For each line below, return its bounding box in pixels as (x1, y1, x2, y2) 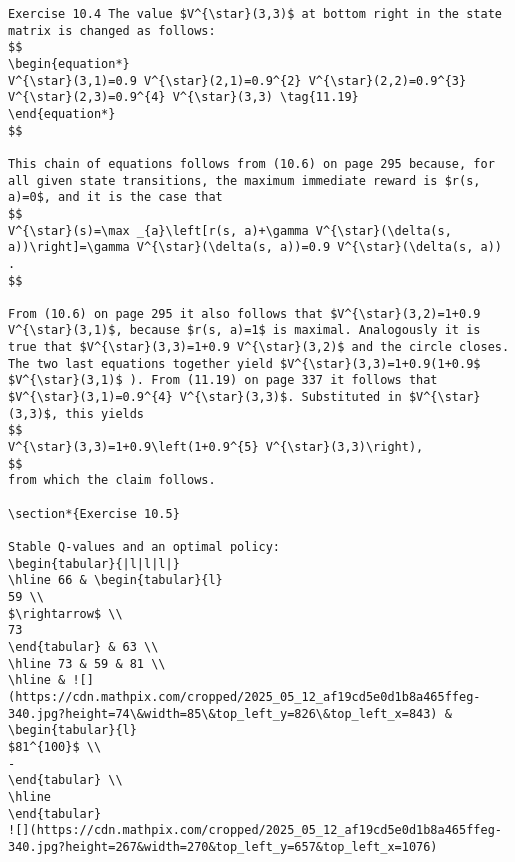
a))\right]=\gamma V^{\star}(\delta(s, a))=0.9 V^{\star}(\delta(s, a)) (8, 240, 502, 255)
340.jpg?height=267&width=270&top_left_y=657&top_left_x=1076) (8, 839, 438, 854)
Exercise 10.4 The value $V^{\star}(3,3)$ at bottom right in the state (8, 7, 502, 21)
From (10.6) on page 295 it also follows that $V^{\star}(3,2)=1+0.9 (8, 306, 481, 321)
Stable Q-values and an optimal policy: (8, 540, 281, 554)
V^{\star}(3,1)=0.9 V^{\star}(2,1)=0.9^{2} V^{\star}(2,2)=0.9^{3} (8, 73, 467, 88)
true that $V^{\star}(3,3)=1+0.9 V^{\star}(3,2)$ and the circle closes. (8, 340, 510, 355)
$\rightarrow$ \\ (8, 606, 123, 621)
